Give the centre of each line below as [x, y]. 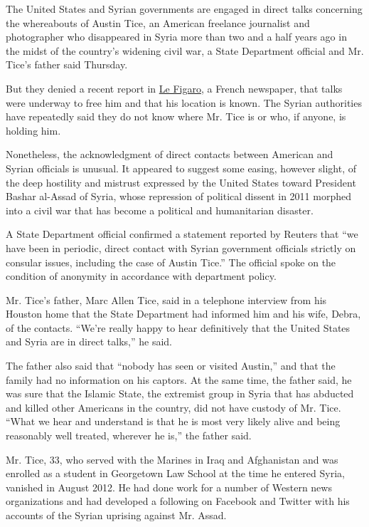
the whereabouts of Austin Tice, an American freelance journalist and [158, 22]
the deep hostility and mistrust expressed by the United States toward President [181, 182]
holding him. [33, 130]
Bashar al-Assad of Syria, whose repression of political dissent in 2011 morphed [178, 196]
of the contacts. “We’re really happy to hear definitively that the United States [178, 327]
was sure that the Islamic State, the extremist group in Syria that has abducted [180, 393]
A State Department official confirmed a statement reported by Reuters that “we [182, 234]
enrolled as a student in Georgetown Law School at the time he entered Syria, [175, 473]
